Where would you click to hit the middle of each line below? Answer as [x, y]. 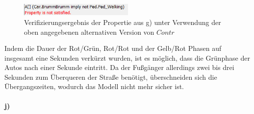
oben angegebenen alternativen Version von [89, 32]
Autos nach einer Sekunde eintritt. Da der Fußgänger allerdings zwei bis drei [119, 67]
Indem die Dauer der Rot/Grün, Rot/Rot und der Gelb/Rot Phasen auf [113, 48]
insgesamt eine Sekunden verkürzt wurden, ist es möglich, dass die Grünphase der [127, 57]
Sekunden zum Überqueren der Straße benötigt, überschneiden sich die [111, 77]
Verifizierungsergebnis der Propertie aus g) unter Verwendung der [123, 22]
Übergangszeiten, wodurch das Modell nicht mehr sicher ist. [94, 86]
